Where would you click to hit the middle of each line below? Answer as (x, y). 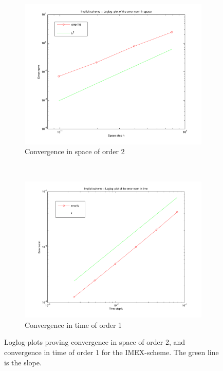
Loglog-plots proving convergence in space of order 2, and (95, 342)
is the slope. (23, 362)
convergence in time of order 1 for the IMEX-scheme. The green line (112, 352)
